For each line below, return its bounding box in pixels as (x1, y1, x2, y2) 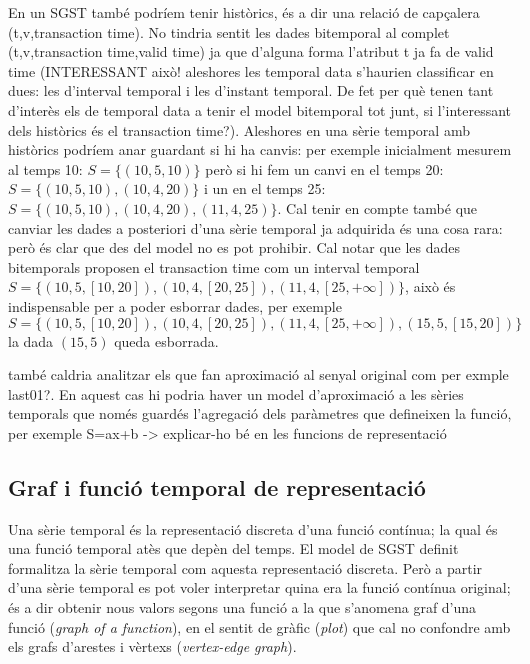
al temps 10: (8, 158, 83, 179)
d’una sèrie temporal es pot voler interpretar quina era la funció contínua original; (8, 577, 511, 598)
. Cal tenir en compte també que (277, 197, 478, 218)
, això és (405, 276, 456, 297)
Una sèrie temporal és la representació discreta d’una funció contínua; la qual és (8, 518, 498, 539)
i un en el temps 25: (204, 178, 326, 199)
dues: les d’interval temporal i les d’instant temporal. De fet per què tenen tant (8, 80, 494, 101)
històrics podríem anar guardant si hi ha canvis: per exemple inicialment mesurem (8, 139, 512, 160)
